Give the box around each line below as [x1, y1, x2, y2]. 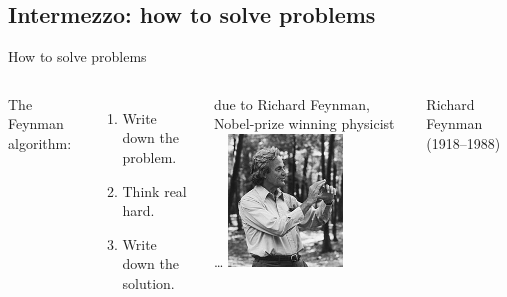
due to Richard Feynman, [213, 93, 370, 114]
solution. [122, 272, 175, 293]
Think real [122, 180, 187, 201]
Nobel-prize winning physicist [213, 113, 395, 134]
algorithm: [8, 132, 72, 153]
